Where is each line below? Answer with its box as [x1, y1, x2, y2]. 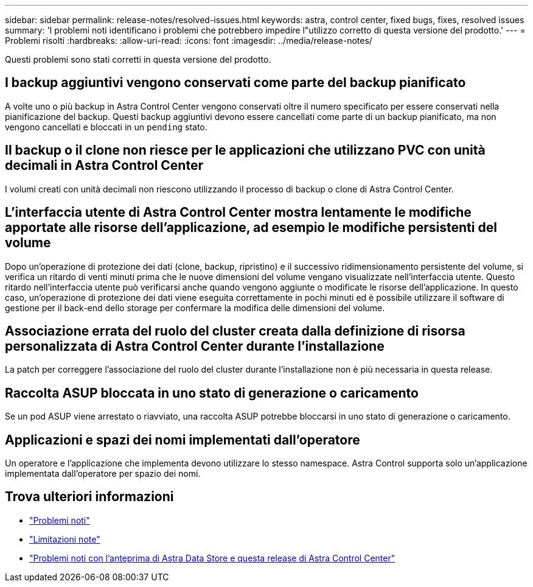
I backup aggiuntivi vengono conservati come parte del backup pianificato [5, 75, 466, 91]
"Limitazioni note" [29, 533, 100, 544]
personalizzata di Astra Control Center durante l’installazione [5, 338, 385, 354]
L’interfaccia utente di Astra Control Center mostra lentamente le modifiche [5, 205, 472, 220]
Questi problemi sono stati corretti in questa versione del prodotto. [5, 54, 271, 65]
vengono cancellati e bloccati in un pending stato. [5, 121, 207, 132]
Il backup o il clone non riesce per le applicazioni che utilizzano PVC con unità [5, 142, 486, 158]
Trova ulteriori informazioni [5, 489, 174, 505]
